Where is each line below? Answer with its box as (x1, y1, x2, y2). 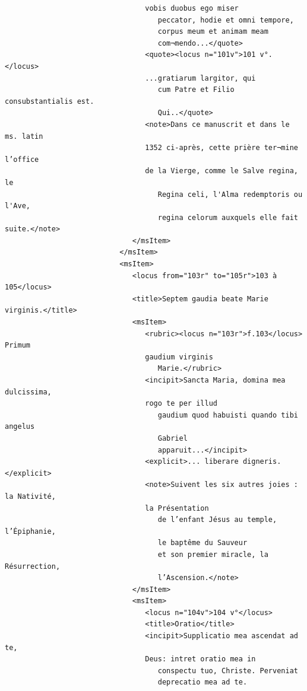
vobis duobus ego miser (145, 4, 239, 12)
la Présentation (145, 504, 209, 512)
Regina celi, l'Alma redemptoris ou (157, 190, 303, 199)
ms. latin (5, 132, 43, 141)
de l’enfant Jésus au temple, (157, 515, 277, 524)
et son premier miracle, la (157, 550, 268, 559)
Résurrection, (5, 562, 61, 571)
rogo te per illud (145, 399, 217, 408)
